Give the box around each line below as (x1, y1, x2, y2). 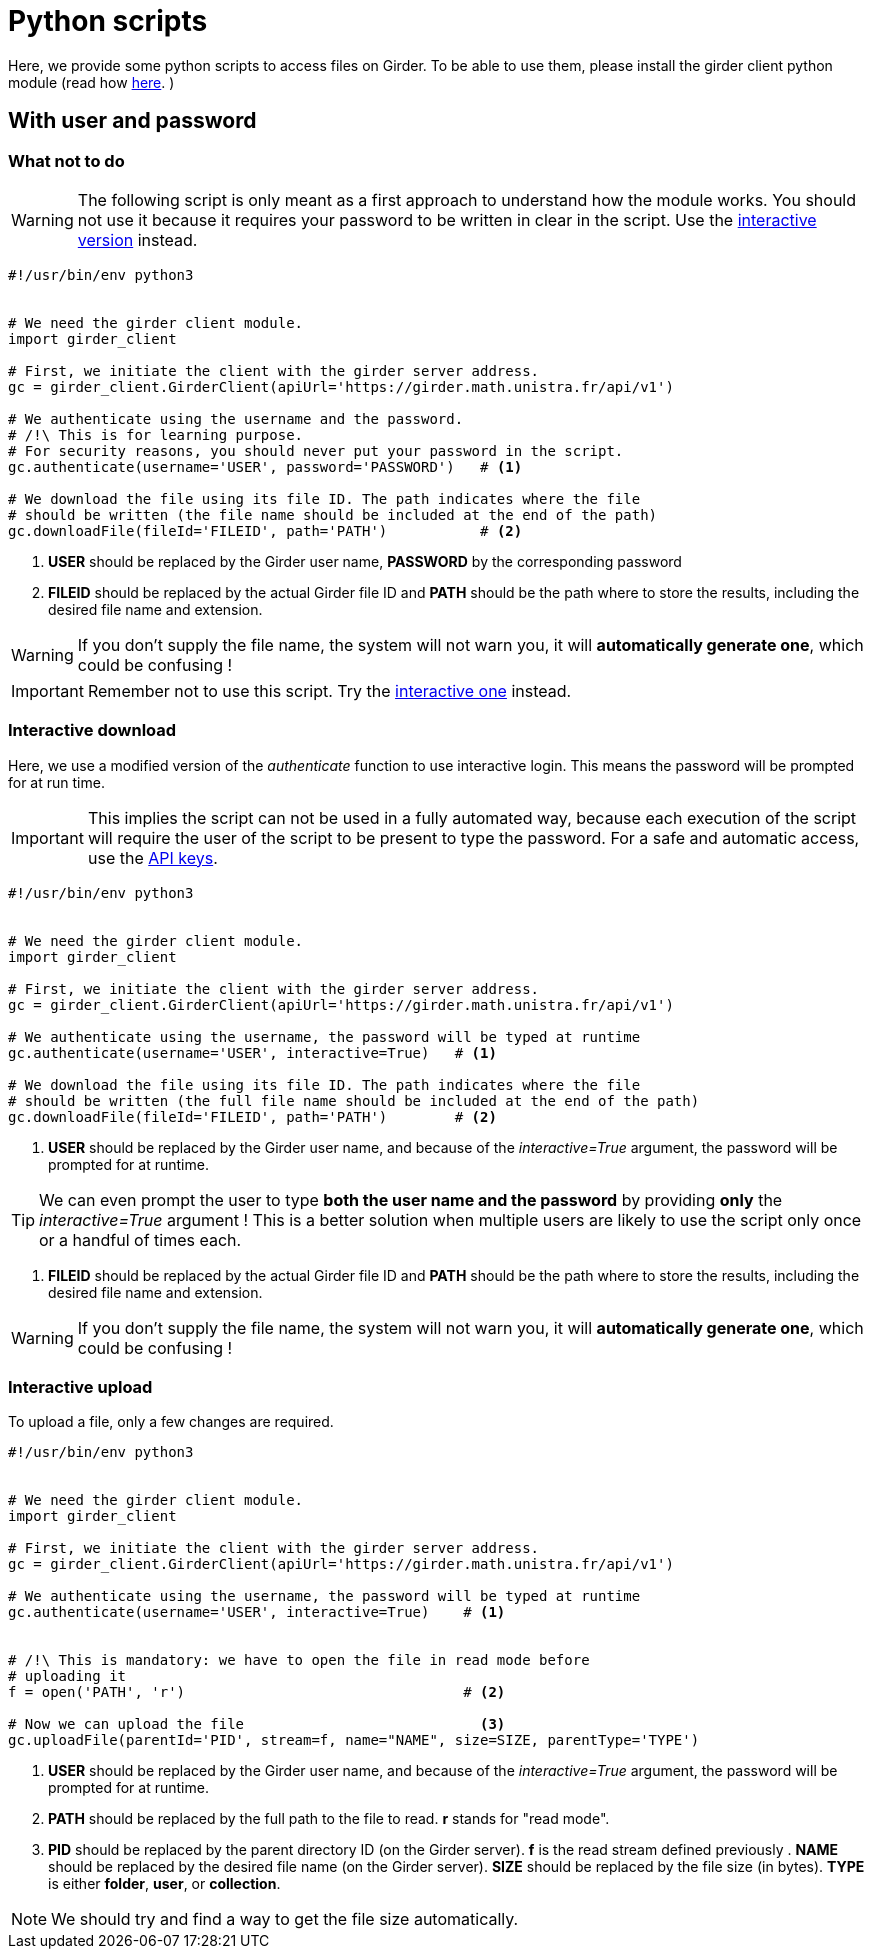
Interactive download (8, 720, 177, 741)
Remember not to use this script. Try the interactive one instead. (87, 680, 572, 701)
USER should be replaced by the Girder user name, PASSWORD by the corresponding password (48, 552, 682, 570)
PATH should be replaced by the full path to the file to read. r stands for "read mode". (48, 1810, 610, 1828)
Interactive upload (8, 1377, 153, 1398)
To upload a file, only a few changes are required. (8, 1413, 334, 1431)
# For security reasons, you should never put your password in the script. (8, 442, 624, 459)
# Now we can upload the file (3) (8, 1716, 506, 1733)
